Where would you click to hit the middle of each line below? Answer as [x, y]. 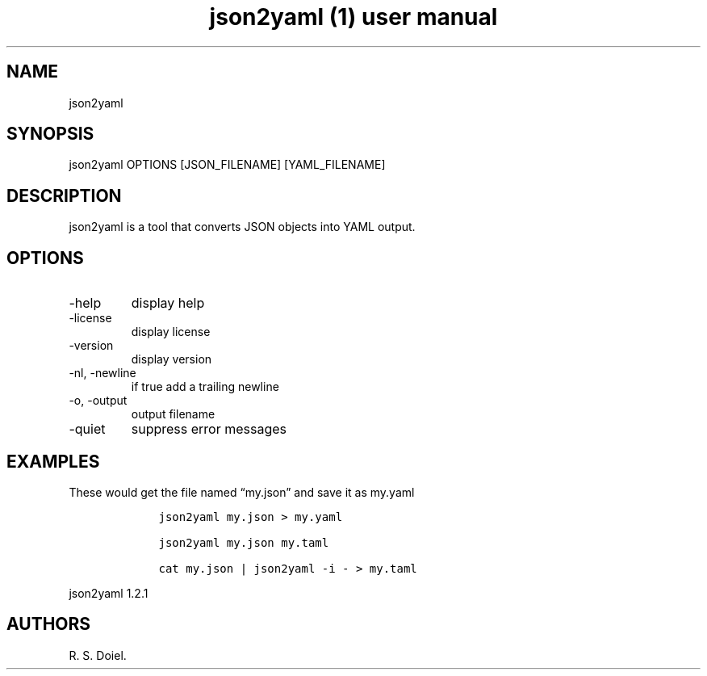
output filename [173, 414]
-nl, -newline [102, 373]
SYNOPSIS [50, 134]
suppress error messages [209, 429]
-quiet [87, 429]
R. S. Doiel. [98, 655]
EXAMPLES [53, 461]
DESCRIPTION [64, 195]
